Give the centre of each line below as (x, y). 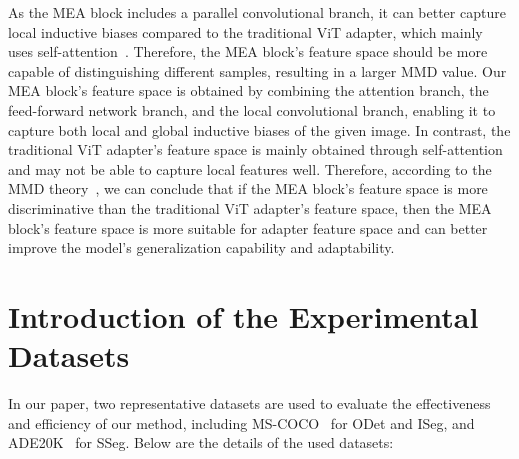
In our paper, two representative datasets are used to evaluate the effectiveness (249, 403)
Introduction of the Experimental (243, 315)
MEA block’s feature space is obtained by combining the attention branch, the (248, 90)
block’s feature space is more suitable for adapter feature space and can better (248, 227)
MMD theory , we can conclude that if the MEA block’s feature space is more (248, 188)
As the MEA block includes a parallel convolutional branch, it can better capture (257, 12)
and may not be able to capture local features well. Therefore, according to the (250, 168)
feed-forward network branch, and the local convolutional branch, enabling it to (252, 109)
